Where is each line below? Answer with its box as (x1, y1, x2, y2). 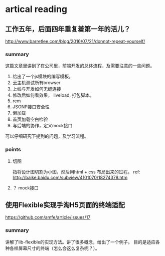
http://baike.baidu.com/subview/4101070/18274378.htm (12, 174, 128, 180)
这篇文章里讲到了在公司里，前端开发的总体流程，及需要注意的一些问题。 (5, 63, 154, 69)
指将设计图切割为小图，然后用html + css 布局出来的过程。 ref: (12, 169, 140, 175)
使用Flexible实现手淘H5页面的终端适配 (5, 200, 125, 209)
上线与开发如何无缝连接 (12, 86, 61, 92)
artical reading (5, 4, 68, 15)
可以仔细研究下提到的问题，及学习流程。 (5, 133, 89, 139)
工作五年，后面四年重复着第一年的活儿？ (5, 25, 130, 33)
